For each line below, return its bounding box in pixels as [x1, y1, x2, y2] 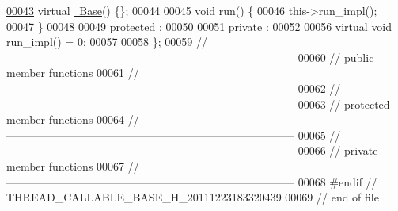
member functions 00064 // [6, 111, 139, 128]
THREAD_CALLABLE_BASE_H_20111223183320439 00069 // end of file [6, 189, 379, 205]
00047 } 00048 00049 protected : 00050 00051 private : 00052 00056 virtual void [6, 17, 392, 34]
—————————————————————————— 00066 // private [6, 142, 378, 159]
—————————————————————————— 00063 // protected [6, 95, 390, 112]
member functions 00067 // [6, 157, 139, 174]
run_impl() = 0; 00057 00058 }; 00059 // [6, 33, 207, 50]
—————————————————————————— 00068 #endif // [6, 173, 377, 190]
